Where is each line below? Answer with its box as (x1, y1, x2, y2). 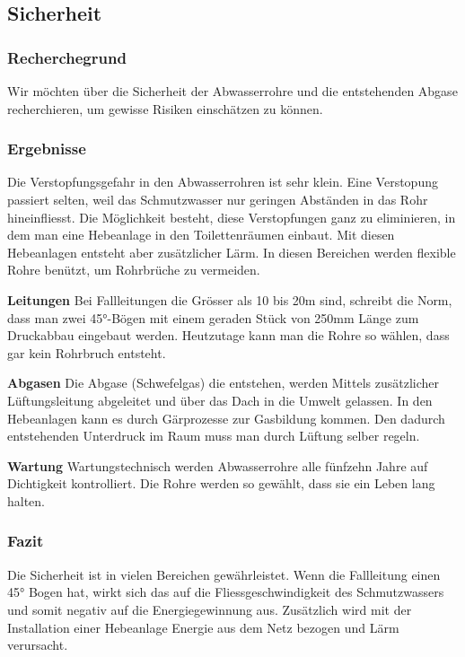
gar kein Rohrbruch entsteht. (7, 343, 166, 362)
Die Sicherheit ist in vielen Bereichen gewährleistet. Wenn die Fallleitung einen (7, 565, 441, 583)
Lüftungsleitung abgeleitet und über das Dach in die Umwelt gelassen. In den (7, 390, 433, 409)
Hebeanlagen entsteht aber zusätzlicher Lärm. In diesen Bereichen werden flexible (7, 242, 456, 261)
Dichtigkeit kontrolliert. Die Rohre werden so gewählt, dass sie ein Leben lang (7, 474, 435, 493)
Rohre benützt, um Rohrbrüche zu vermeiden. (7, 260, 260, 279)
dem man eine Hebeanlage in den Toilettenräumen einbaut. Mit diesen (7, 225, 395, 244)
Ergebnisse (7, 137, 86, 160)
